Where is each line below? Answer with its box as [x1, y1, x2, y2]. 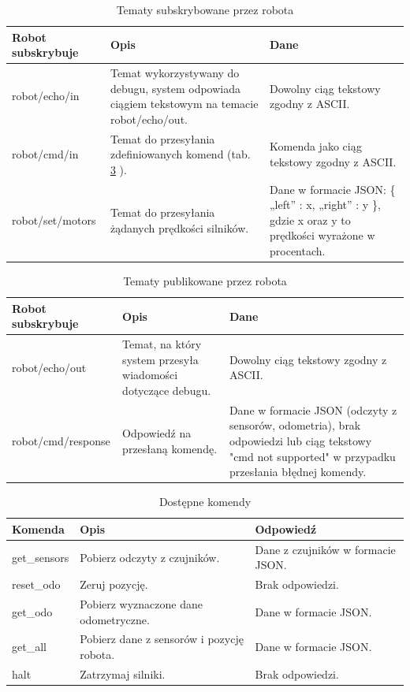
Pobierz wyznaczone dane [80, 596, 203, 612]
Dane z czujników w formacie [255, 541, 396, 557]
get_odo [12, 603, 53, 619]
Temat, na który [122, 336, 202, 352]
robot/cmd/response [12, 433, 110, 448]
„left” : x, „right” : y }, [270, 196, 381, 213]
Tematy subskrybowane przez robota [116, 2, 294, 17]
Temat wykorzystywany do [110, 65, 240, 81]
